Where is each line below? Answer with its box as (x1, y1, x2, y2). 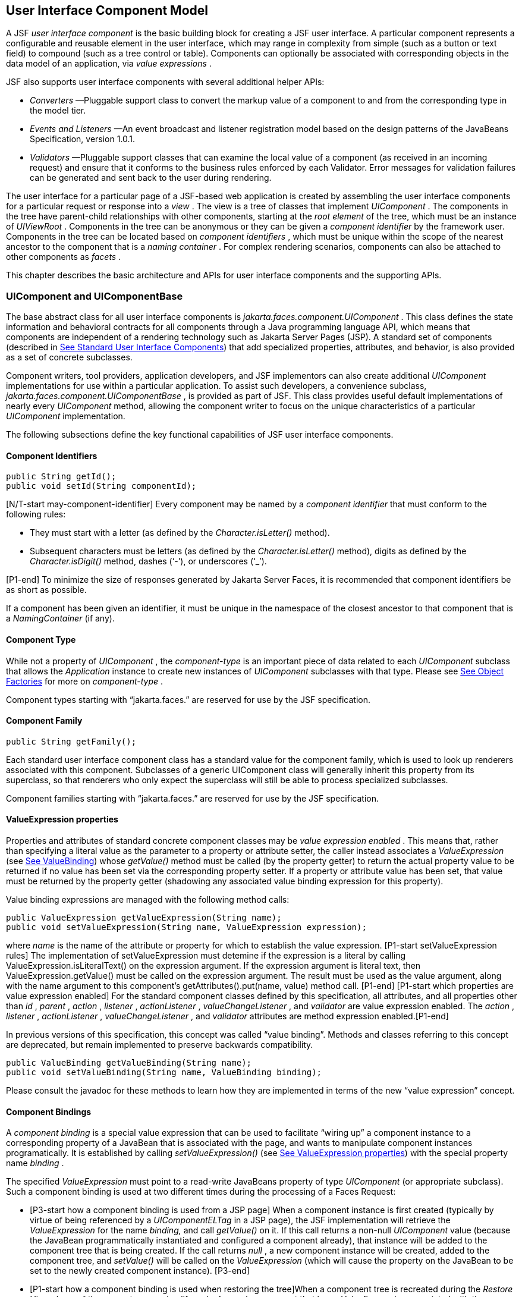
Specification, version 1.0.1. (30, 134, 136, 145)
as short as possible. (6, 585, 87, 595)
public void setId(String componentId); (6, 481, 197, 491)
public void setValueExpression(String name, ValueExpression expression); (6, 922, 367, 932)
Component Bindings (6, 1106, 92, 1117)
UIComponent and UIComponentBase (6, 290, 183, 302)
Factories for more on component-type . (6, 676, 163, 686)
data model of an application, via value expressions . (6, 58, 212, 69)
